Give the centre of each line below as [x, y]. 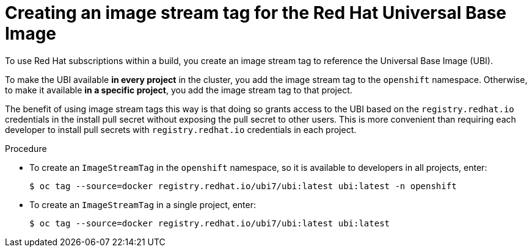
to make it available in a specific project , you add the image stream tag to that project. [179, 90]
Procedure [26, 148]
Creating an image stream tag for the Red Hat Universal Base [256, 13]
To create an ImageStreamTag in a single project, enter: [143, 204]
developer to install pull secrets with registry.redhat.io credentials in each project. [181, 129]
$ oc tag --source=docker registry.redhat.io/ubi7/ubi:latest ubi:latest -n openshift [243, 186]
